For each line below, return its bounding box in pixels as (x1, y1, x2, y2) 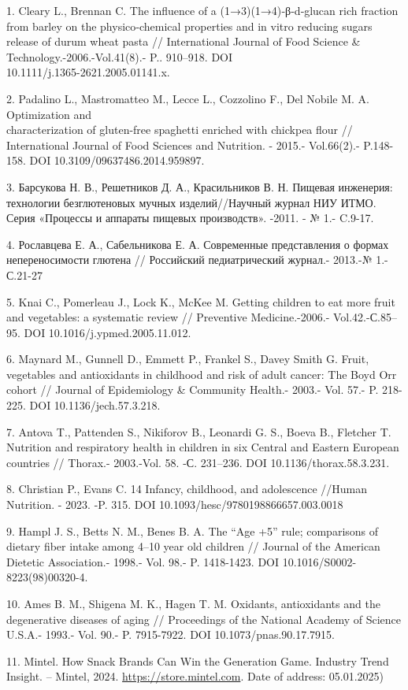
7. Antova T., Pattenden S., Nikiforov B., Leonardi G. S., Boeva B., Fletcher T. (6, 423, 391, 440)
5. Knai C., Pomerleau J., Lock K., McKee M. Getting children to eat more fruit (6, 293, 395, 310)
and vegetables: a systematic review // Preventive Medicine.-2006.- (6, 309, 330, 325)
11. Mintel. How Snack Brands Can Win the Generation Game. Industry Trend (6, 652, 389, 669)
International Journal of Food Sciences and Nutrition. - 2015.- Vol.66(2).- (6, 136, 360, 153)
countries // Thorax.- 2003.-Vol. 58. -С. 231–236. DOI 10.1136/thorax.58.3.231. (6, 454, 390, 470)
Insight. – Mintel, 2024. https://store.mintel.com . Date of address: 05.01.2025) (6, 668, 384, 684)
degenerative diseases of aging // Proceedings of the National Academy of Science (6, 610, 402, 627)
